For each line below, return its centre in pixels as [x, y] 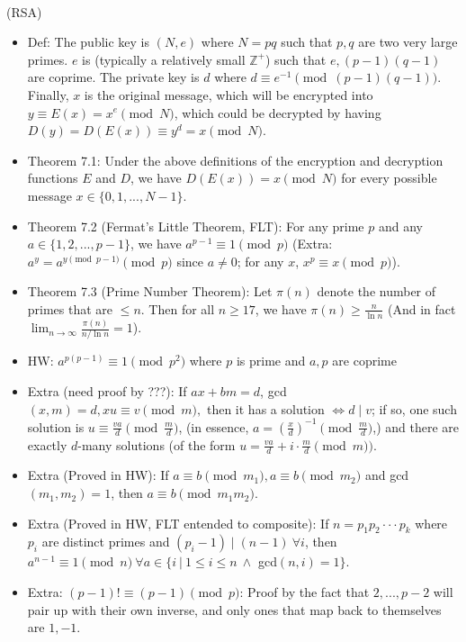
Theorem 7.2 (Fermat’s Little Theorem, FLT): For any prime [196, 226]
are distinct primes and [106, 542]
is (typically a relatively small [164, 59]
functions [53, 178]
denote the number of [376, 291]
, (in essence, [214, 426]
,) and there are [416, 426]
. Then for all [178, 308]
